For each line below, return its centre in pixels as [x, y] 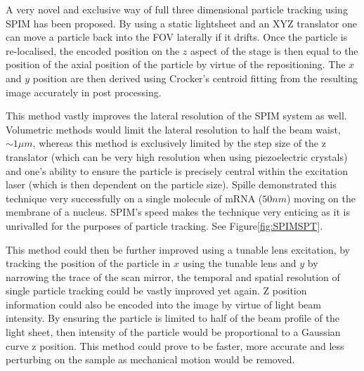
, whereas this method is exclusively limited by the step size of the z [179, 143]
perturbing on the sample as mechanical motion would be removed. [150, 359]
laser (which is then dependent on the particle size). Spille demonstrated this [171, 184]
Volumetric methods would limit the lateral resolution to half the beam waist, [173, 129]
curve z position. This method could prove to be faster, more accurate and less [175, 345]
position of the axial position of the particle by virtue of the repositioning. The [176, 64]
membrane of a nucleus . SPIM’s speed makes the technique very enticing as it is [178, 212]
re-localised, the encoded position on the [93, 50]
